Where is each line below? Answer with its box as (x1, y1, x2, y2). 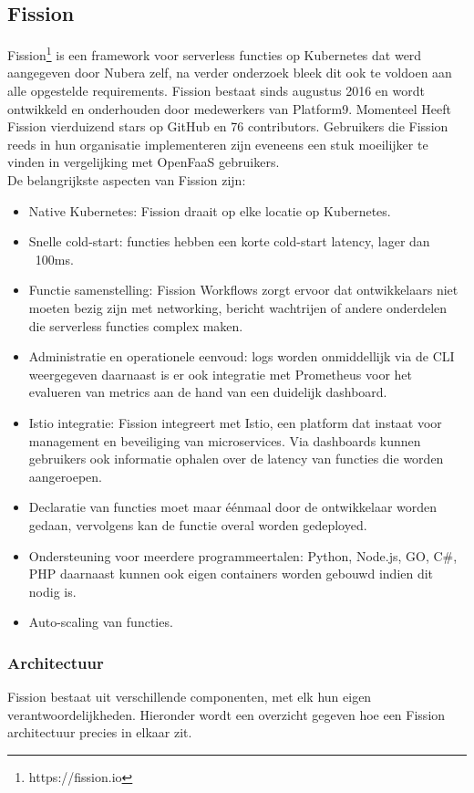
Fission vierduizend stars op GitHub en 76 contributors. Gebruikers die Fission (7, 117, 448, 136)
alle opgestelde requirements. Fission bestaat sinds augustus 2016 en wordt (7, 81, 425, 100)
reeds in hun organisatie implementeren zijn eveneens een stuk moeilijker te (7, 134, 428, 153)
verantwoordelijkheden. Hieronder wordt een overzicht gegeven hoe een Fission (7, 704, 446, 724)
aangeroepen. (28, 466, 102, 485)
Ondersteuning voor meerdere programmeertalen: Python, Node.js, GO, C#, (28, 546, 458, 565)
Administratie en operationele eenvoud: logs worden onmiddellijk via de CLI (28, 347, 455, 366)
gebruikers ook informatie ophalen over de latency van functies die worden (28, 449, 444, 468)
